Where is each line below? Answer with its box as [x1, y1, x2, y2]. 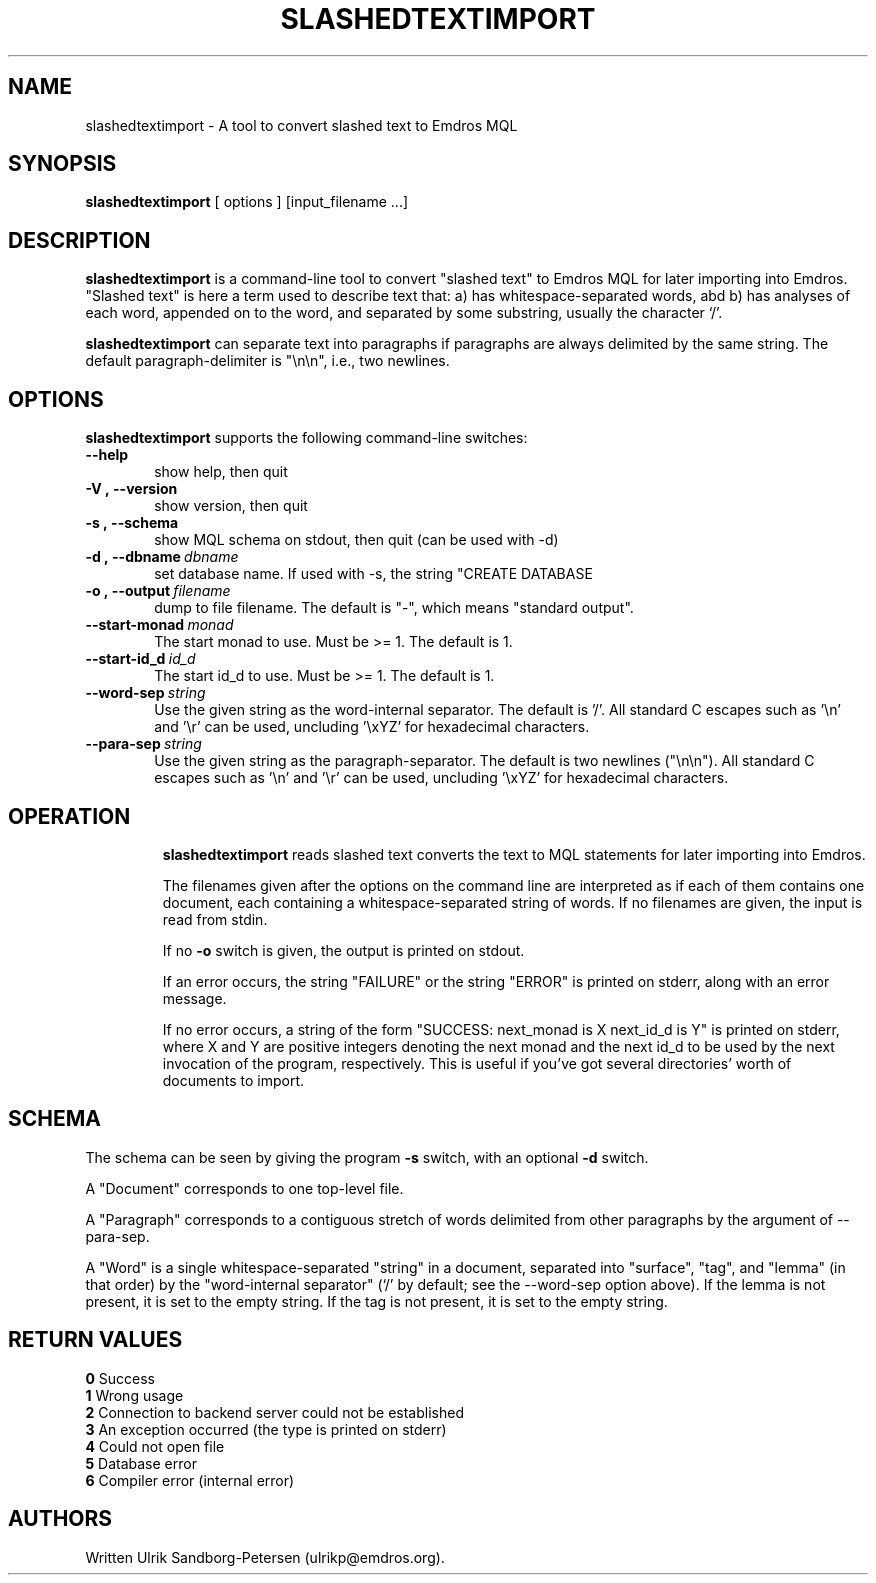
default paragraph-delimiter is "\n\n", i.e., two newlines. [85, 352, 450, 370]
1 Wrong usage [85, 1386, 184, 1404]
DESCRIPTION [8, 227, 151, 253]
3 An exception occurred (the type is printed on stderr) [85, 1420, 447, 1438]
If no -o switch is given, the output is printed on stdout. [162, 941, 525, 959]
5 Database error [85, 1454, 197, 1472]
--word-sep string [85, 684, 206, 702]
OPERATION [8, 803, 131, 829]
